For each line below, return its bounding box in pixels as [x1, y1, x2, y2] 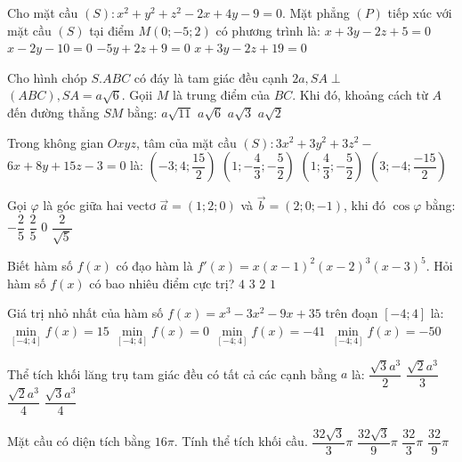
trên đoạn [325, 304, 378, 322]
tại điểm [89, 20, 134, 39]
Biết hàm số [7, 255, 73, 274]
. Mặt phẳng [281, 4, 350, 21]
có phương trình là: [215, 20, 321, 39]
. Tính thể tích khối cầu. [174, 432, 308, 450]
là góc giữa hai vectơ [43, 196, 156, 215]
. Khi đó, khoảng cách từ [292, 85, 428, 104]
